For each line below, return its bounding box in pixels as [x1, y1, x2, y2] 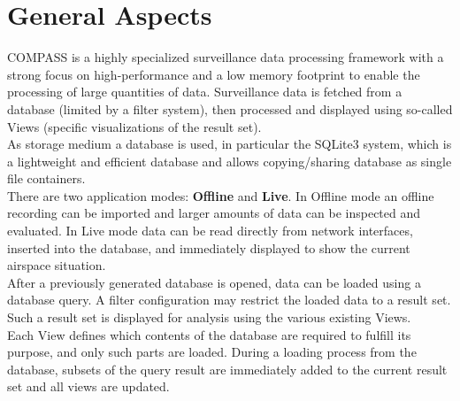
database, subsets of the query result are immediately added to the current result [7, 359, 448, 378]
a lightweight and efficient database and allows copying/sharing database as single [7, 151, 452, 170]
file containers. [7, 169, 86, 188]
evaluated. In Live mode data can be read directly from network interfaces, [7, 221, 413, 240]
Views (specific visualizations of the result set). [7, 117, 262, 135]
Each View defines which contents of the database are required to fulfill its [7, 325, 411, 343]
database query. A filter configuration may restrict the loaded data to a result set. [7, 290, 451, 309]
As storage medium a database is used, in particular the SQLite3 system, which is [7, 135, 452, 153]
